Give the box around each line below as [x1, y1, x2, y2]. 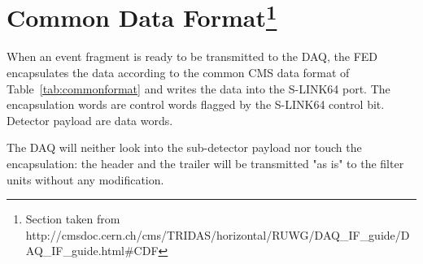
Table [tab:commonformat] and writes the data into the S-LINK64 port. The [7, 80, 390, 97]
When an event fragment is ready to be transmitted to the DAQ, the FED [7, 48, 378, 65]
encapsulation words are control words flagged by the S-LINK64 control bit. [7, 96, 385, 113]
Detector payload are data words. [7, 111, 173, 128]
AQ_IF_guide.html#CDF [25, 242, 159, 259]
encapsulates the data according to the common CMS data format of [7, 64, 350, 81]
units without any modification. [7, 171, 164, 188]
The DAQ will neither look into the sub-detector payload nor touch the [7, 139, 362, 156]
